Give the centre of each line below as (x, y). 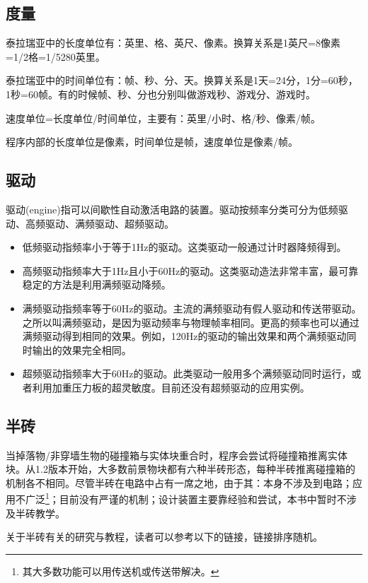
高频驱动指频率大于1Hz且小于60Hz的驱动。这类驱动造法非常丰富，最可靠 (190, 270)
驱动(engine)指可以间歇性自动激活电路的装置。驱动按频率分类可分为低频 (172, 209)
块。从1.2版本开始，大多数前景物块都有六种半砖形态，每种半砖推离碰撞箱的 (180, 469)
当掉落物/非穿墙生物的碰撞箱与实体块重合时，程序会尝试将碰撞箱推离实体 (177, 455)
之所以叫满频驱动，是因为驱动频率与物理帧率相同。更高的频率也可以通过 (191, 322)
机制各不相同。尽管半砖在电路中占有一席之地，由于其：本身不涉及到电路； (179, 482)
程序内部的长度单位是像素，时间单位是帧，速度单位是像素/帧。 (152, 142)
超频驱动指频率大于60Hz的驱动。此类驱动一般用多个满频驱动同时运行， (187, 373)
